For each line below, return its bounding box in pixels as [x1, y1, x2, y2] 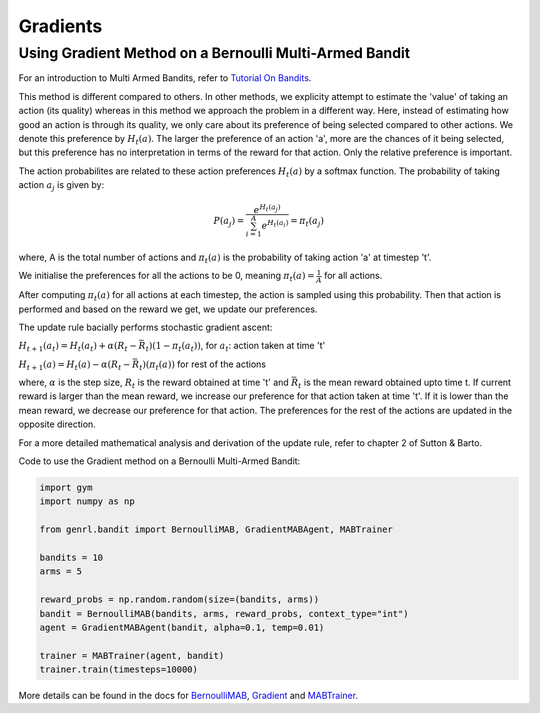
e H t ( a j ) [253, 203, 281, 215]
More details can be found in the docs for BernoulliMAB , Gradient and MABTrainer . [18, 690, 359, 702]
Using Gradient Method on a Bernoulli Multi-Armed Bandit [18, 44, 410, 62]
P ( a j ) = [213, 215, 245, 229]
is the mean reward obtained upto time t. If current [303, 376, 512, 389]
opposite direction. [18, 418, 97, 430]
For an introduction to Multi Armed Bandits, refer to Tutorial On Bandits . [18, 72, 312, 84]
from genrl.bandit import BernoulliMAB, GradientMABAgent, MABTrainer [39, 524, 394, 535]
